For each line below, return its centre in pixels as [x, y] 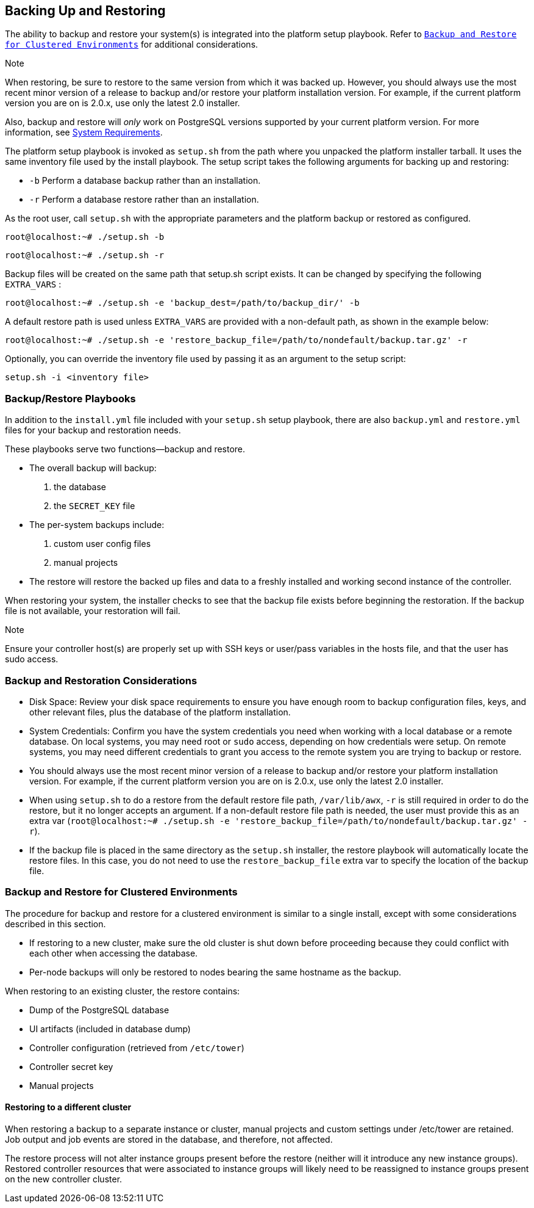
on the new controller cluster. [64, 1179]
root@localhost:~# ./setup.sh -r [85, 255]
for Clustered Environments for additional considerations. [132, 45]
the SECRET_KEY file [94, 506]
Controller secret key [71, 1066]
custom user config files [102, 544]
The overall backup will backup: [93, 468]
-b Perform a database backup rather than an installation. [145, 181]
